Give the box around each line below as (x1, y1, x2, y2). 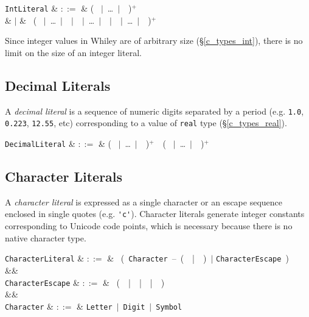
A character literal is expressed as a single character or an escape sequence (5, 195, 283, 208)
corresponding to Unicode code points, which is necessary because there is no (5, 219, 293, 232)
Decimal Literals (5, 76, 111, 94)
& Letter (77, 299, 113, 312)
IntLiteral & (5, 2, 58, 14)
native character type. (5, 231, 86, 244)
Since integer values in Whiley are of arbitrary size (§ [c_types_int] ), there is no (5, 34, 303, 47)
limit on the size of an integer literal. (5, 46, 142, 59)
